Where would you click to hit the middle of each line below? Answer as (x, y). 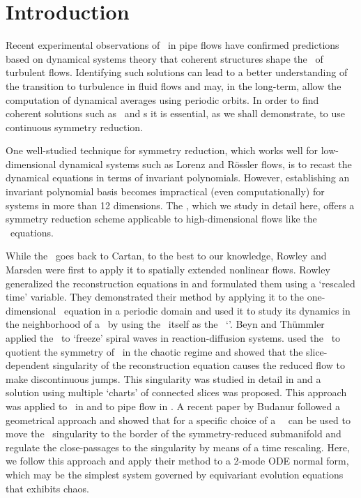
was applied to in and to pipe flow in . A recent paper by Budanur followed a (173, 406)
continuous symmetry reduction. (75, 127)
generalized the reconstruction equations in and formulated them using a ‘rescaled (180, 283)
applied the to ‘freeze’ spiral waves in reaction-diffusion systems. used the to (173, 338)
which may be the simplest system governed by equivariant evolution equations (175, 474)
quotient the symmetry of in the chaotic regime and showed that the (154, 351)
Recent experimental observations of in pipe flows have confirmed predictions (172, 45)
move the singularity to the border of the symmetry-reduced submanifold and (174, 433)
